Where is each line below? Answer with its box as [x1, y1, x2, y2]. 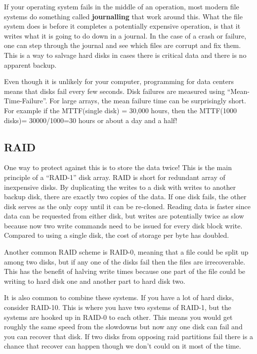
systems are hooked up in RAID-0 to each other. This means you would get [4, 311, 233, 322]
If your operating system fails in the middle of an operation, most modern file [4, 1, 239, 11]
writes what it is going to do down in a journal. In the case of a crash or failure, [4, 30, 247, 41]
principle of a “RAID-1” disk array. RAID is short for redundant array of [4, 172, 225, 182]
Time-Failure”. [4, 95, 47, 106]
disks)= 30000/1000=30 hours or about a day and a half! [4, 115, 177, 125]
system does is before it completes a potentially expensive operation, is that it [4, 21, 241, 31]
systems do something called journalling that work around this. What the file [4, 11, 243, 21]
